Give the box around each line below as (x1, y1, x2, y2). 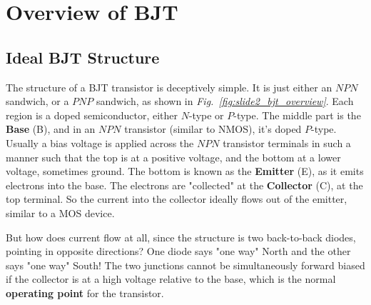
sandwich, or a (6, 94, 69, 109)
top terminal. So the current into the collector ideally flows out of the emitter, (6, 191, 347, 206)
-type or (188, 107, 224, 122)
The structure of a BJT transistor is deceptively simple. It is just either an (6, 79, 332, 94)
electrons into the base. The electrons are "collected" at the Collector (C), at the (6, 177, 363, 192)
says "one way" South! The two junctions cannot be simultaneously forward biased (6, 257, 365, 272)
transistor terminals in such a (223, 135, 351, 150)
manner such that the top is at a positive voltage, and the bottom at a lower (6, 149, 341, 164)
